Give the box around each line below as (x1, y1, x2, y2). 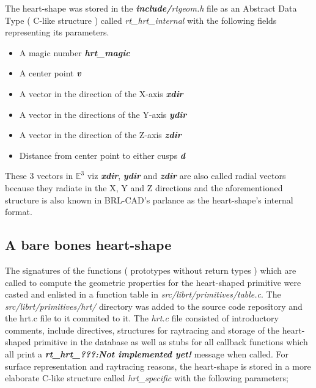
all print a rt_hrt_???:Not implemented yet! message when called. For (5, 348, 289, 361)
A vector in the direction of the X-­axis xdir (19, 87, 183, 100)
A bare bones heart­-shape (5, 235, 172, 254)
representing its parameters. (5, 26, 109, 38)
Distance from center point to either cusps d (19, 148, 186, 161)
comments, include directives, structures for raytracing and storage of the (5, 323, 280, 336)
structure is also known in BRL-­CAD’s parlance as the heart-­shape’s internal (5, 193, 293, 206)
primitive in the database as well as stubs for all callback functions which (34, 335, 308, 348)
